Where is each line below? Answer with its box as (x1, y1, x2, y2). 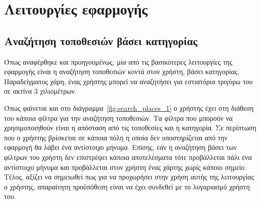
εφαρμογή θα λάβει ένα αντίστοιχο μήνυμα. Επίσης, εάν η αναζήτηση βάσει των (4, 142, 237, 152)
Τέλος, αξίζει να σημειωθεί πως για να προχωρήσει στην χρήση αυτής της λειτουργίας (4, 171, 254, 182)
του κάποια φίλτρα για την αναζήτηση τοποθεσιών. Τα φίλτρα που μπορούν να (4, 112, 233, 123)
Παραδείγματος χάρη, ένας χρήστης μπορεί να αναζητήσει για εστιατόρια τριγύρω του (4, 76, 253, 86)
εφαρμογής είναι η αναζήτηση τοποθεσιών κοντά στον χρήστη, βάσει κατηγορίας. (4, 66, 239, 77)
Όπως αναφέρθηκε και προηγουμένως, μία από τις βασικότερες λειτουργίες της (4, 56, 232, 67)
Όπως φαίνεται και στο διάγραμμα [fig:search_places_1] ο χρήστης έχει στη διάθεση (4, 102, 254, 113)
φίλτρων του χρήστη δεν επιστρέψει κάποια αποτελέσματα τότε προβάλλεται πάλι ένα (4, 151, 252, 162)
